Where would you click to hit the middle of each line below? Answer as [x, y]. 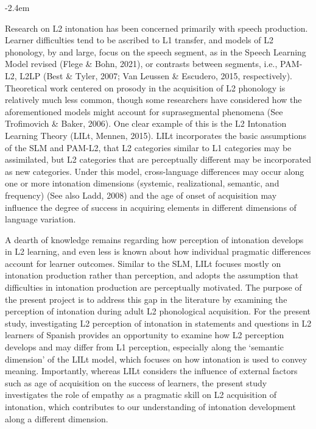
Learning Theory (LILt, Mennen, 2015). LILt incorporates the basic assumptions [156, 135]
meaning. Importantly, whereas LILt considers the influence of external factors [151, 371]
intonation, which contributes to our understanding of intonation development [150, 406]
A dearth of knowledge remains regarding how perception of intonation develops [154, 239]
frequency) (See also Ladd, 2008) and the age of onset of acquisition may [141, 195]
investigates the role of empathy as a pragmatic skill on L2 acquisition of [141, 395]
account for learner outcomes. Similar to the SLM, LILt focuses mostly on [143, 263]
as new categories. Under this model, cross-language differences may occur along [155, 171]
